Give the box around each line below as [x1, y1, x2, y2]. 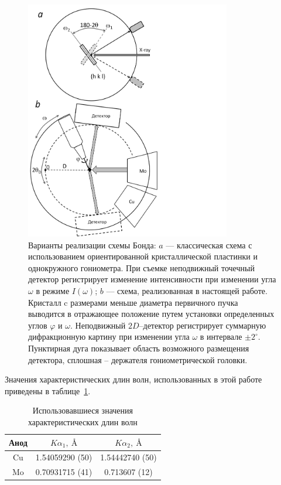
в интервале [200, 330, 242, 343]
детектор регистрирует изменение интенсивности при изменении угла [28, 273, 276, 285]
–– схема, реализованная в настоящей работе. [106, 285, 268, 296]
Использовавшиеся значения [32, 404, 133, 416]
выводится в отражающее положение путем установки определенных [28, 308, 275, 320]
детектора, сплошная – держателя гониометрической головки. [28, 353, 248, 366]
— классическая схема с [166, 238, 252, 251]
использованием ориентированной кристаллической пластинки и [28, 250, 258, 262]
